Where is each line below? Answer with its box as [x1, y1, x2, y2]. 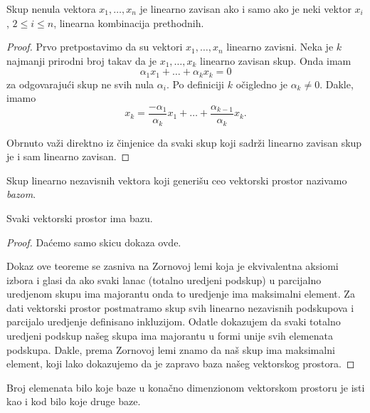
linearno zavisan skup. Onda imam [200, 53, 351, 68]
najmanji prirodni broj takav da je [6, 53, 157, 68]
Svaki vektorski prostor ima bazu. [6, 210, 153, 225]
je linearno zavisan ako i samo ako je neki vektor [139, 1, 351, 16]
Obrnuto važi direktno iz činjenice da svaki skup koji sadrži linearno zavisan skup [6, 135, 362, 150]
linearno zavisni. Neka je [226, 39, 334, 54]
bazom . [6, 187, 36, 202]
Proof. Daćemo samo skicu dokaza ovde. [6, 234, 181, 249]
